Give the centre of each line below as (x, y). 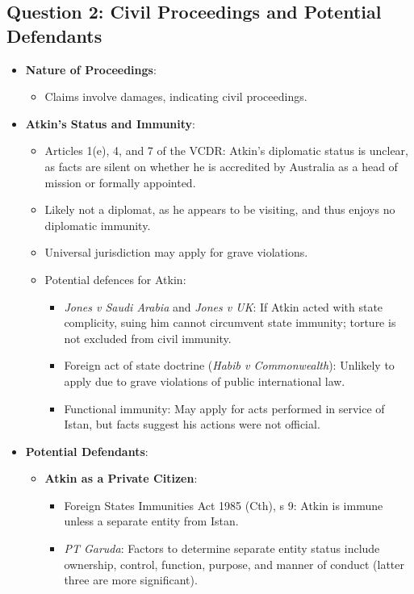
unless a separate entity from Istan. (151, 521)
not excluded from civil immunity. (148, 338)
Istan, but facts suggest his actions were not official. (192, 424)
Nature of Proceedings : (91, 69)
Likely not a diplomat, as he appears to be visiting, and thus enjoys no (220, 209)
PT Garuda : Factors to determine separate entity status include (222, 548)
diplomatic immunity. (98, 225)
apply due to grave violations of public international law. (205, 381)
